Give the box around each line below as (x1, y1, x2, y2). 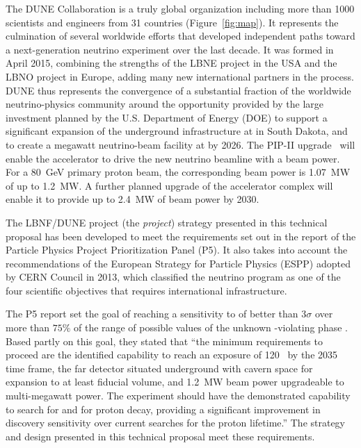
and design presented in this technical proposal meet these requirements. (6, 429, 315, 443)
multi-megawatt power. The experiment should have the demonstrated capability (6, 388, 351, 403)
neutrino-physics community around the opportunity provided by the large (6, 97, 323, 111)
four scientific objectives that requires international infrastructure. (6, 283, 287, 297)
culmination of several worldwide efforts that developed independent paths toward (6, 28, 355, 43)
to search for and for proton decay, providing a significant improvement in (6, 401, 321, 416)
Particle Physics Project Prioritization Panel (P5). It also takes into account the (6, 242, 348, 257)
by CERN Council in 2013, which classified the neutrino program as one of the (6, 269, 341, 284)
